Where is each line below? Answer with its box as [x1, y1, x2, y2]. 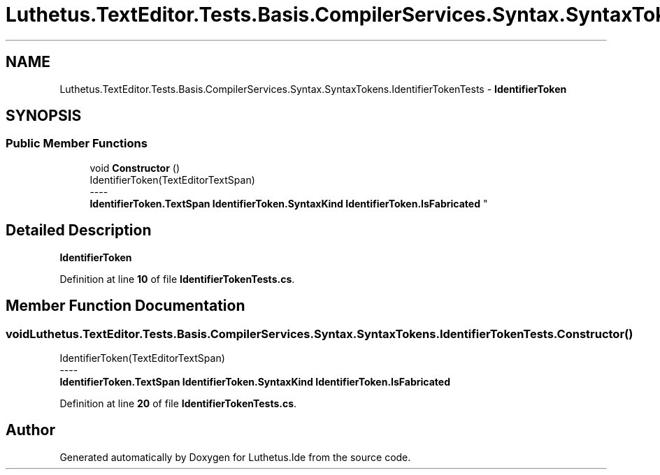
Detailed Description [6, 221, 152, 240]
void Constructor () [89, 161, 180, 174]
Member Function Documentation [6, 297, 245, 315]
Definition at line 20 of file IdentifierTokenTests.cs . [59, 397, 297, 409]
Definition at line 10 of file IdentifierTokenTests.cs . [59, 272, 295, 285]
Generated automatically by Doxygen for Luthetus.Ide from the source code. [59, 451, 411, 463]
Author [6, 421, 55, 439]
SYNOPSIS [6, 107, 82, 125]
